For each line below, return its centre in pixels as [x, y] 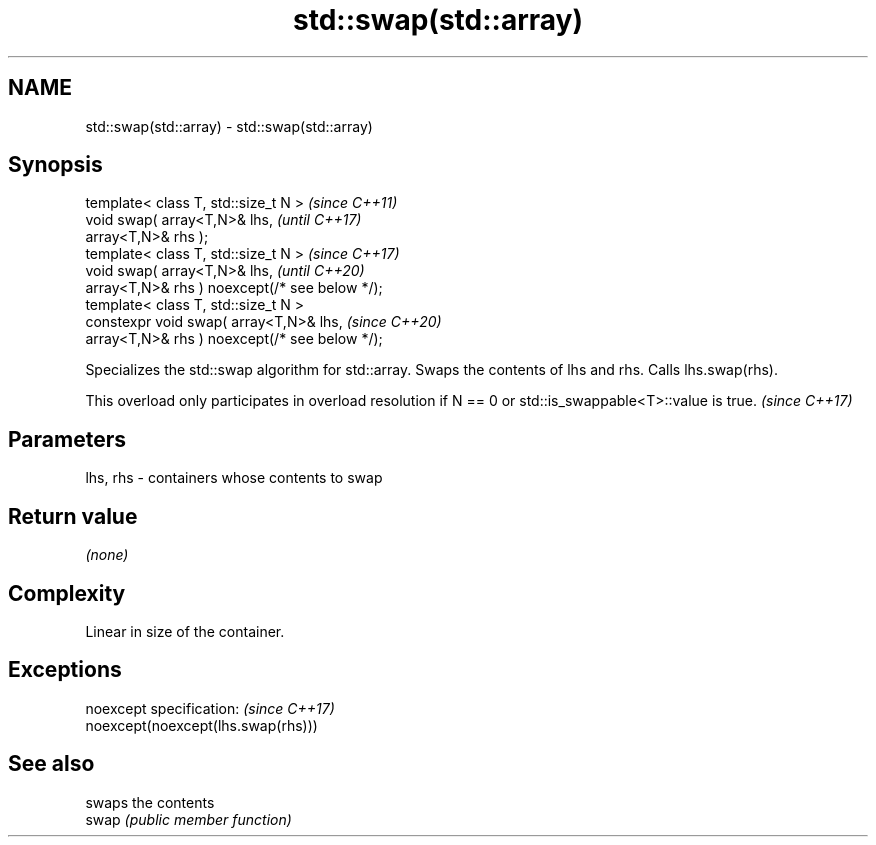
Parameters [67, 439]
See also [51, 764]
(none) [107, 555]
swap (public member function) [188, 819]
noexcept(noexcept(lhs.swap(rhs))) [201, 725]
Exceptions [65, 670]
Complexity [67, 593]
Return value [73, 516]
